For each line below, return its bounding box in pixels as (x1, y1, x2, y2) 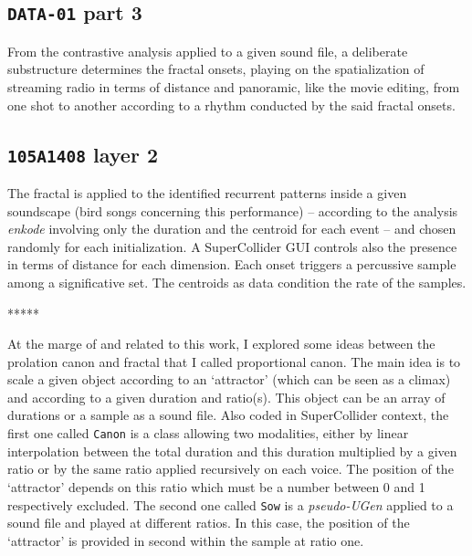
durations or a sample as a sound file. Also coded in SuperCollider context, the (7, 405, 449, 425)
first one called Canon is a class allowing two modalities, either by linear (7, 424, 409, 443)
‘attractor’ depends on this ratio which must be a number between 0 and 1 (7, 477, 425, 496)
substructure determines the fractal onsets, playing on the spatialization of (7, 59, 425, 79)
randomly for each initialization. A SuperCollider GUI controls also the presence (7, 236, 457, 256)
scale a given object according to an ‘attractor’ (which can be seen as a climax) (7, 370, 451, 389)
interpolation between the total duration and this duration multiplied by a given (7, 441, 457, 460)
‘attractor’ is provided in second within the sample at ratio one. (7, 530, 364, 550)
